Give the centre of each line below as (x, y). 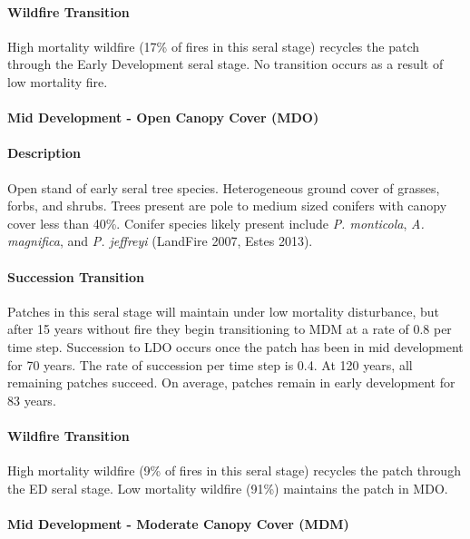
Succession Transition (76, 276)
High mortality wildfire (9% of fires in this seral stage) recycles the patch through (234, 470)
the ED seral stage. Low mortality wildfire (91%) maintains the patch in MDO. (228, 488)
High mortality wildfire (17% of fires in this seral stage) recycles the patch (213, 46)
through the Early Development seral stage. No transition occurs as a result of (225, 64)
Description (44, 153)
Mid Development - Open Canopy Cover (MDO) (163, 118)
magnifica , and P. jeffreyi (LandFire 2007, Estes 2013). (160, 241)
